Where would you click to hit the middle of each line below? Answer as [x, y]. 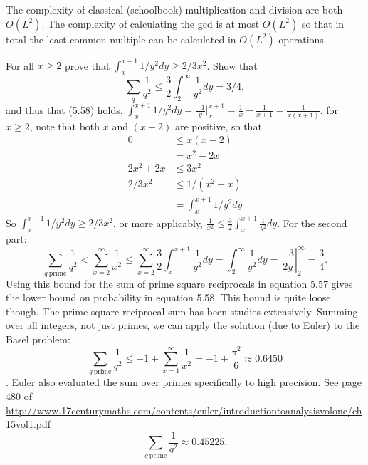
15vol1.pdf [28, 424]
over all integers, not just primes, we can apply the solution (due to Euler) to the [183, 325]
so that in [323, 23]
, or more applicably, [158, 223]
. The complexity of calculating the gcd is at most [151, 23]
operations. [303, 39]
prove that [87, 65]
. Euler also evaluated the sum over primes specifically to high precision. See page [184, 382]
